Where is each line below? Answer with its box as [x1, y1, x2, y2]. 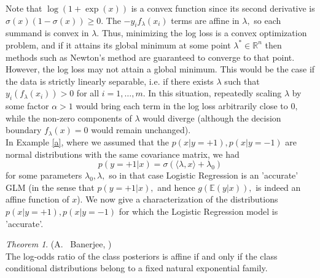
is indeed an [256, 180, 301, 193]
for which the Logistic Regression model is [119, 204, 278, 217]
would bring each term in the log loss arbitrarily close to [76, 99, 288, 112]
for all [76, 87, 100, 99]
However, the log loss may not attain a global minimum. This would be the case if [6, 63, 315, 75]
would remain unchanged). [91, 123, 191, 136]
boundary [6, 123, 42, 136]
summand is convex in [6, 26, 89, 39]
